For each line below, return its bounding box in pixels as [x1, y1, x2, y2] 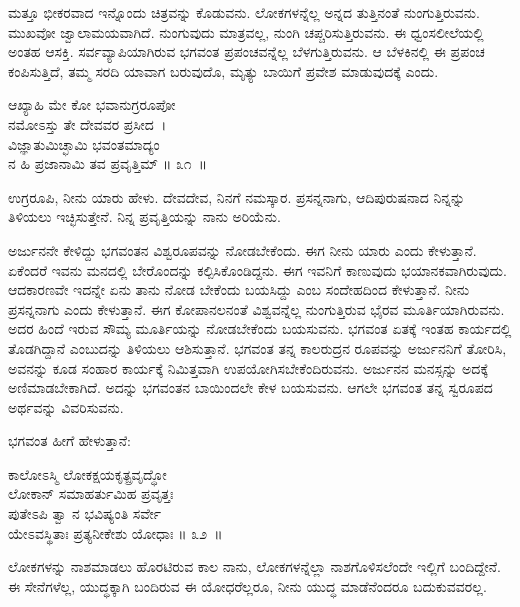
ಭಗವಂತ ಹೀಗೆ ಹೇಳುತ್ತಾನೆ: [8, 430, 131, 451]
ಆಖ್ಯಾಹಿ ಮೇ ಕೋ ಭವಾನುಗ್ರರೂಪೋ [8, 94, 176, 115]
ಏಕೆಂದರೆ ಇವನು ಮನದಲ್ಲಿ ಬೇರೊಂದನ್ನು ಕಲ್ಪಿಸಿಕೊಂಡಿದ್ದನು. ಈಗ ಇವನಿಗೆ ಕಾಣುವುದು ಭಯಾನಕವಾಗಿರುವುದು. [8, 259, 507, 280]
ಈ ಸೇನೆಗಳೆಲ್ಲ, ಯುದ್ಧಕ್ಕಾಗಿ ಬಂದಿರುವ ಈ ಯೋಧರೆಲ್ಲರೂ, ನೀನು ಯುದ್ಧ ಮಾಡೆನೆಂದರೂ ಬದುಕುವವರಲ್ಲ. [8, 575, 487, 596]
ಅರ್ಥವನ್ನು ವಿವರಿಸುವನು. [8, 396, 124, 417]
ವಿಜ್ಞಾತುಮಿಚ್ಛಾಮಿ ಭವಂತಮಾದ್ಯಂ [8, 133, 160, 154]
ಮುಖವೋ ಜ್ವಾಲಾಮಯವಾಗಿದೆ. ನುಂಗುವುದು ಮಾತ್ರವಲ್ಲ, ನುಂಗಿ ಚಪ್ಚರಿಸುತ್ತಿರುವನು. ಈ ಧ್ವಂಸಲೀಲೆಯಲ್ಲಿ [8, 21, 484, 42]
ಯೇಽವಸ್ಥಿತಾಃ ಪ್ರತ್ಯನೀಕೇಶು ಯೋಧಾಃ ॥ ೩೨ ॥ [8, 522, 223, 543]
